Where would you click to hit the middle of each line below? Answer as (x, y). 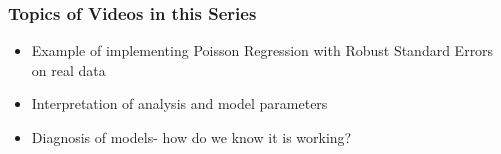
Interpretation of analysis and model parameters (179, 103)
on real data (68, 69)
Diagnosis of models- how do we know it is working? (191, 137)
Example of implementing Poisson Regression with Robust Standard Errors (262, 50)
